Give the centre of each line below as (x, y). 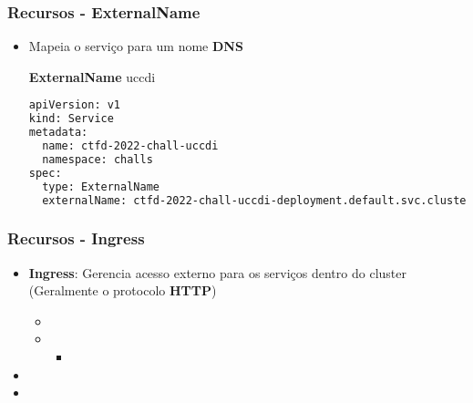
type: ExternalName (101, 186)
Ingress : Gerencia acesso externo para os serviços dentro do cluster (217, 272)
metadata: (58, 133)
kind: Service (71, 119)
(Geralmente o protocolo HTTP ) (123, 290)
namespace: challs (98, 159)
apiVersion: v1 (75, 105)
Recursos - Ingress (76, 238)
